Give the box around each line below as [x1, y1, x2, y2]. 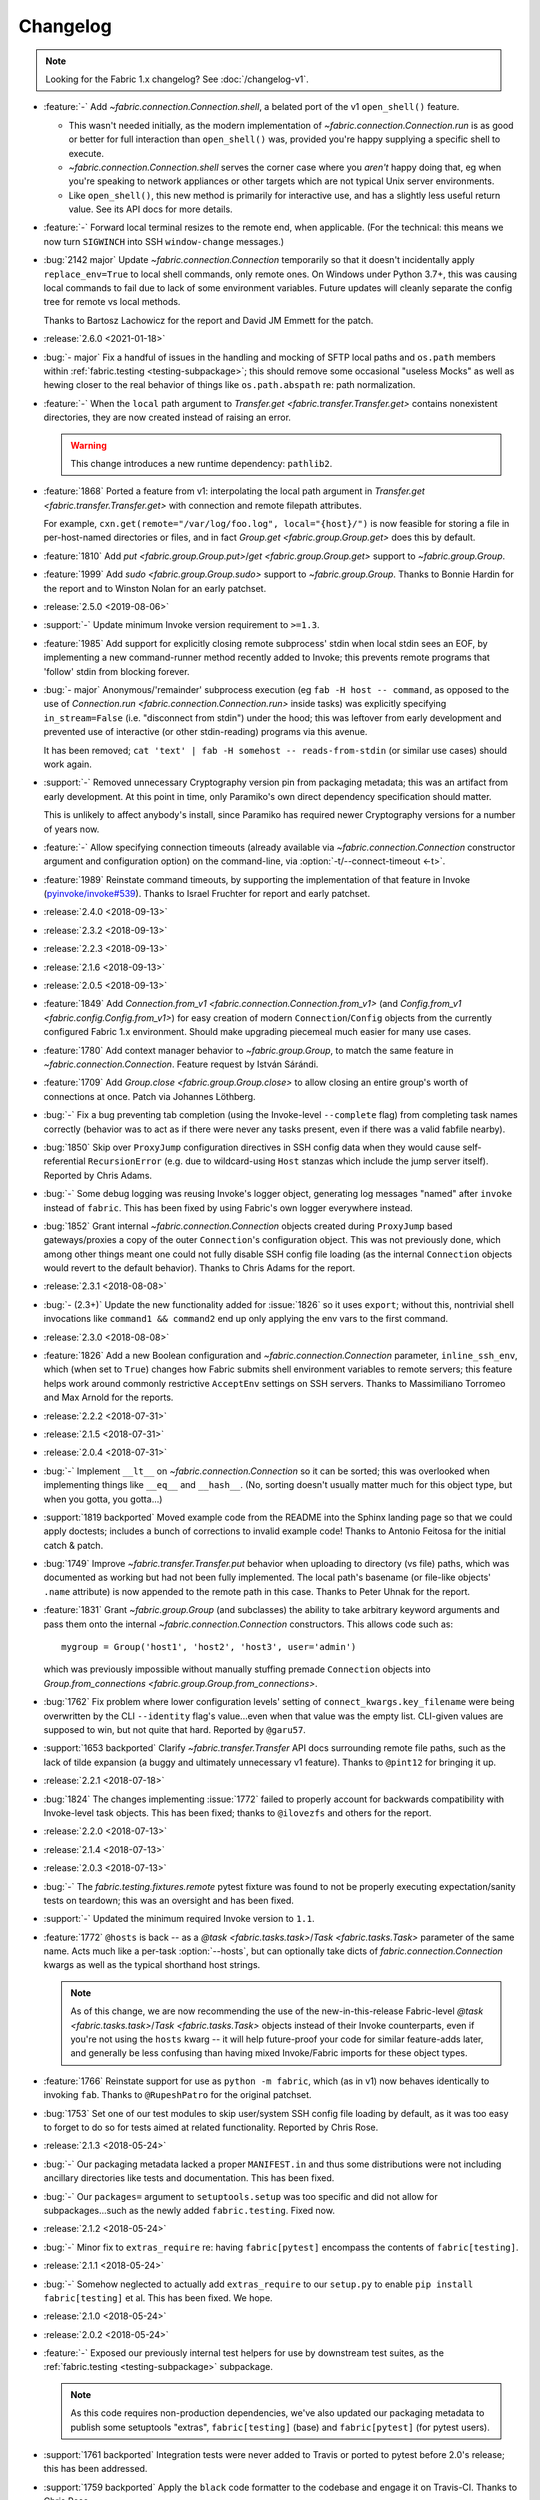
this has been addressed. [43, 2463, 148, 2475]
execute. [68, 147, 105, 159]
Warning [70, 439, 107, 451]
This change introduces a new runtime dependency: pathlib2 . [70, 457, 333, 469]
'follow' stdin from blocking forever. [43, 665, 190, 677]
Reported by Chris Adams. [43, 1169, 153, 1181]
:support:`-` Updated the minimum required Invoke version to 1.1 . [43, 1913, 315, 1925]
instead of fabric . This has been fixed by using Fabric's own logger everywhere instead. [43, 1201, 414, 1214]
